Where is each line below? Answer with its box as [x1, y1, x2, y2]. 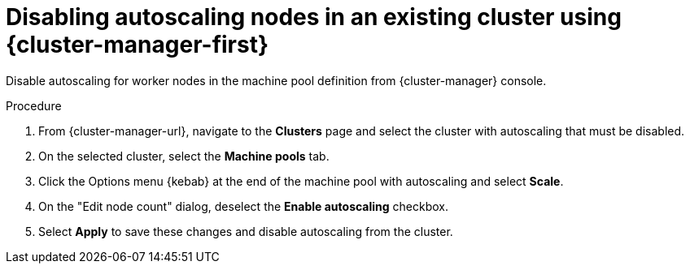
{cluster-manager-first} [6, 31, 269, 58]
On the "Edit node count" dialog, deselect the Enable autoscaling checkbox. [38, 199, 449, 213]
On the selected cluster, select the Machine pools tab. [38, 148, 330, 163]
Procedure [6, 98, 62, 113]
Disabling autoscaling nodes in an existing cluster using [6, 3, 622, 31]
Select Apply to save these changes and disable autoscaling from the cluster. [38, 224, 453, 238]
